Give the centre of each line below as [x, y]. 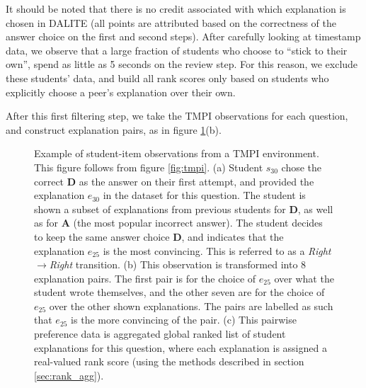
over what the [304, 278]
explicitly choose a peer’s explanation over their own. [121, 92]
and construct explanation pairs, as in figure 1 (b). [114, 129]
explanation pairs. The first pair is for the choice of [145, 278]
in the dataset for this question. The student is [204, 195]
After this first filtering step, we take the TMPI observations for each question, [177, 116]
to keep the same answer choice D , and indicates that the [159, 236]
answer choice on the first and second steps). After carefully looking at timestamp [183, 36]
